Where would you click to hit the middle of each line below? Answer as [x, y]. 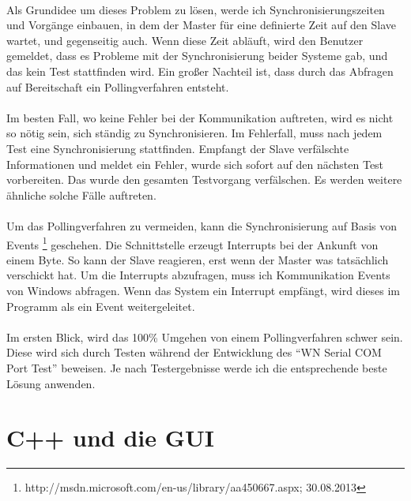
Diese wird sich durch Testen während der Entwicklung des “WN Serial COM [194, 352]
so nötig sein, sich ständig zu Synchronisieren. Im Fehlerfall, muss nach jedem [194, 133]
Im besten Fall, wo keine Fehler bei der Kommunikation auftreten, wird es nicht [200, 117]
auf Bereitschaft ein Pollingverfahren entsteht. [118, 86]
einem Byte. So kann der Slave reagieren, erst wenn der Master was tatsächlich [198, 259]
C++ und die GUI [111, 437]
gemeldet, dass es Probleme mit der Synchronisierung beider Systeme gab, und [197, 56]
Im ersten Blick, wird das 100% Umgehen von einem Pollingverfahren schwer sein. [205, 336]
